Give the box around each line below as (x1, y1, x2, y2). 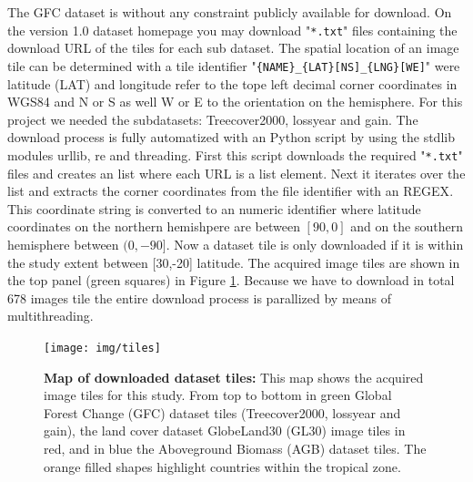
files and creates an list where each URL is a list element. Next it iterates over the (7, 163, 466, 182)
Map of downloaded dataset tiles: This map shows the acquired (44, 367, 424, 386)
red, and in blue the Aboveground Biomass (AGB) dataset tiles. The (44, 438, 427, 457)
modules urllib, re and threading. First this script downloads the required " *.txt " (7, 145, 463, 164)
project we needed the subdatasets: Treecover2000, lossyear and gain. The (7, 109, 418, 128)
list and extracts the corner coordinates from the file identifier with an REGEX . (7, 181, 454, 200)
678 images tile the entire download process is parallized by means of (7, 288, 392, 307)
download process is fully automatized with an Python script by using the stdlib (7, 128, 455, 147)
